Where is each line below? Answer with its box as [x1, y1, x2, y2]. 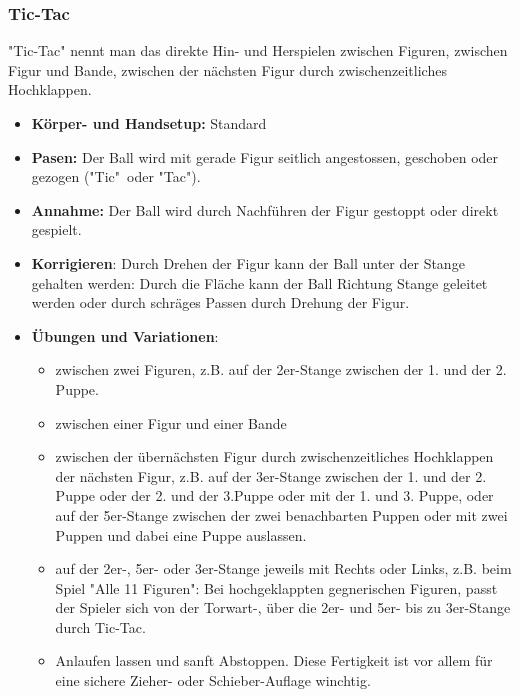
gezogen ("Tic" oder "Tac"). [31, 166, 201, 187]
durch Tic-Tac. [55, 616, 146, 637]
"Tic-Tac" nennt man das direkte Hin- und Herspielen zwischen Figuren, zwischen [8, 40, 508, 61]
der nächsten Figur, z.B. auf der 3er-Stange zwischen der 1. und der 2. [55, 465, 487, 486]
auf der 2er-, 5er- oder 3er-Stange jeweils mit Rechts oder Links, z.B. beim [55, 558, 512, 579]
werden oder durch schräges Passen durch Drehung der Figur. [31, 292, 410, 313]
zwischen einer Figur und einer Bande [55, 412, 287, 433]
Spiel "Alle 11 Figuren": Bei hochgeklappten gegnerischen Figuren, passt [55, 577, 498, 598]
